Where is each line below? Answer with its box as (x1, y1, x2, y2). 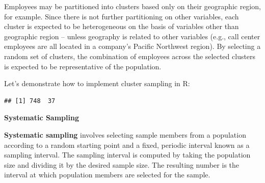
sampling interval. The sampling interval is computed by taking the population (4, 149, 251, 160)
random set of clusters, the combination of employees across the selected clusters (4, 50, 256, 61)
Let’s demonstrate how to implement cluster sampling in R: (4, 78, 190, 89)
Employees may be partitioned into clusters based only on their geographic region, (4, 1, 261, 11)
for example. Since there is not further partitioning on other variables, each (4, 11, 239, 21)
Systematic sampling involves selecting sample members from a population (4, 129, 246, 140)
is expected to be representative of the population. (4, 61, 162, 71)
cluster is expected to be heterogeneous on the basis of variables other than (4, 21, 239, 32)
